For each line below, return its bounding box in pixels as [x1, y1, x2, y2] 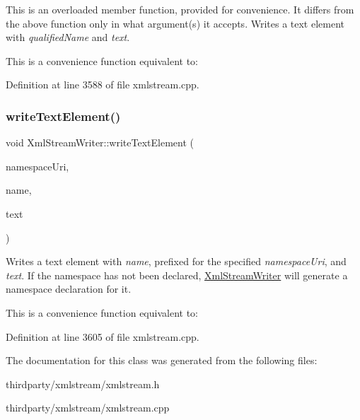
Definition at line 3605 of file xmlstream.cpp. [6, 329, 199, 344]
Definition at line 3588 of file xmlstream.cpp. [6, 77, 199, 92]
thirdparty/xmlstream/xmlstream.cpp [6, 400, 170, 415]
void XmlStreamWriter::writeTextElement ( [6, 135, 194, 150]
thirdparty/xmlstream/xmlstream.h [6, 376, 160, 391]
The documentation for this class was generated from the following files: [6, 353, 318, 368]
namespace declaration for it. [6, 281, 132, 296]
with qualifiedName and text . [6, 30, 130, 45]
